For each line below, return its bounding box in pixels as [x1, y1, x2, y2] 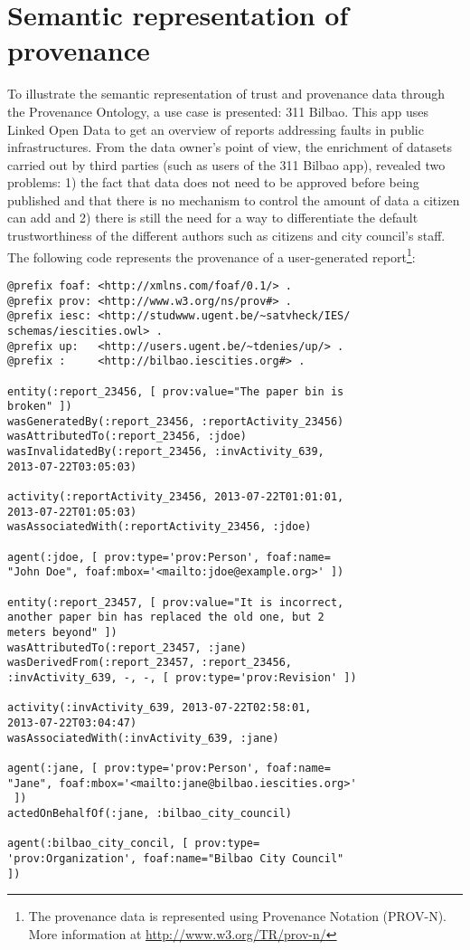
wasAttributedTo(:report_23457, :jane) [7, 641, 247, 654]
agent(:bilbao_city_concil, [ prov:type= [7, 837, 260, 850]
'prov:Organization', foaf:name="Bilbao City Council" [7, 851, 344, 865]
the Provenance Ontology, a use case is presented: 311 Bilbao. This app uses [7, 101, 429, 120]
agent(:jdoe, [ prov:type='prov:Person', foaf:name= [7, 550, 331, 564]
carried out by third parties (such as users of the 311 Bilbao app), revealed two [7, 155, 446, 174]
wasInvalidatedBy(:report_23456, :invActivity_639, [7, 445, 324, 459]
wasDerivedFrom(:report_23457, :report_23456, [7, 656, 292, 670]
